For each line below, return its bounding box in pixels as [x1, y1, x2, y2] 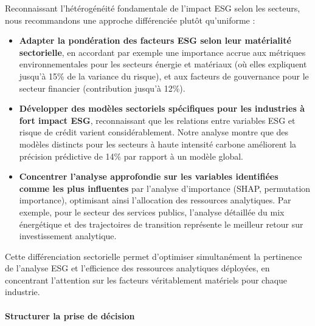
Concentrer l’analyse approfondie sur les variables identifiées [19, 170, 279, 183]
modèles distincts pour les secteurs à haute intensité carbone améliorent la [19, 137, 297, 150]
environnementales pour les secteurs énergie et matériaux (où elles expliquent [19, 58, 307, 70]
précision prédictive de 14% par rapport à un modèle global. [19, 149, 243, 162]
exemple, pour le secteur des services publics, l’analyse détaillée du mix [19, 205, 285, 218]
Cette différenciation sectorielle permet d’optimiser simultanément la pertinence [5, 250, 302, 262]
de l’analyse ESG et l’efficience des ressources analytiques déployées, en [5, 262, 270, 274]
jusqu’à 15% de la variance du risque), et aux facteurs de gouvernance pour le [19, 69, 309, 82]
